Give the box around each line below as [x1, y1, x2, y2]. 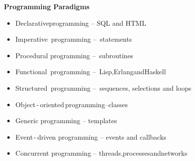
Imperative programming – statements [15, 34, 132, 44]
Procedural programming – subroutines [15, 50, 133, 60]
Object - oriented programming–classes [15, 99, 128, 109]
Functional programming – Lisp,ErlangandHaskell [15, 66, 166, 77]
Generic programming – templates [15, 115, 117, 126]
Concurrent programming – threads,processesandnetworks [15, 148, 188, 158]
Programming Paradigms [4, 1, 89, 11]
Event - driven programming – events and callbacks [15, 131, 166, 142]
